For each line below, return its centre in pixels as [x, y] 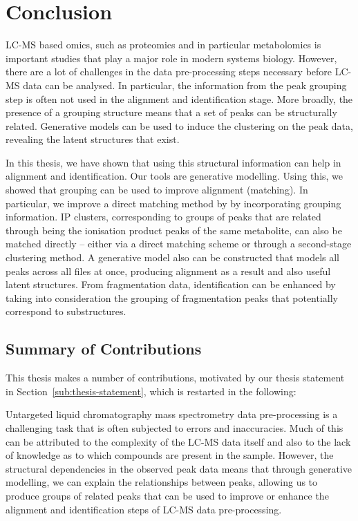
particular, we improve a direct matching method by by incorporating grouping [173, 203]
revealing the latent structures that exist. [93, 139]
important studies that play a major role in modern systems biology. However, [171, 58]
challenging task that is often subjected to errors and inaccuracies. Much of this [175, 427]
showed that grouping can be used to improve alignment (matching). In [157, 190]
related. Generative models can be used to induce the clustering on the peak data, [179, 125]
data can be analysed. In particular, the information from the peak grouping [185, 85]
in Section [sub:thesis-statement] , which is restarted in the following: [151, 391]
